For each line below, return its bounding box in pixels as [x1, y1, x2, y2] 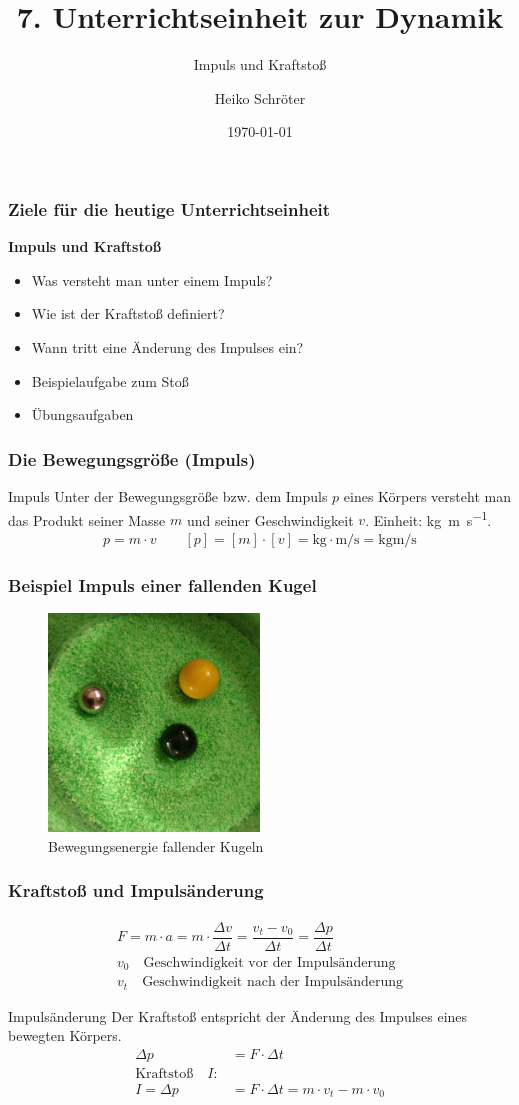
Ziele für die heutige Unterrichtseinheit [8, 196, 331, 221]
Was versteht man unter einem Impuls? [31, 269, 273, 290]
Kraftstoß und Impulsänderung [8, 878, 264, 903]
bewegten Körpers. [8, 1025, 122, 1046]
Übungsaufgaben [31, 404, 134, 425]
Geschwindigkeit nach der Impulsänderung [142, 975, 403, 990]
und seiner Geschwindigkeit [186, 509, 354, 530]
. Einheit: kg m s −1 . [365, 506, 492, 530]
